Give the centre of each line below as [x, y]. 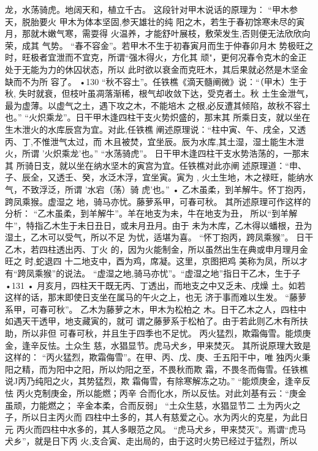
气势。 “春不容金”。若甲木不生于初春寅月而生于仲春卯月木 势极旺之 [178, 45]
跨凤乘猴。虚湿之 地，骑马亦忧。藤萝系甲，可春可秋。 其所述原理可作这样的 [158, 201]
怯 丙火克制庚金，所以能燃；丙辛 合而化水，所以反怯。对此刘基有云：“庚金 [156, 393]
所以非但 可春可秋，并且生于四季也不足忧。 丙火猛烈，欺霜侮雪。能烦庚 [166, 333]
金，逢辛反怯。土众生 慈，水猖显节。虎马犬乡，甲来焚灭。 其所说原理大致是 [158, 345]
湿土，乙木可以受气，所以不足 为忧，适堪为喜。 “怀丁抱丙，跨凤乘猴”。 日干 [159, 237]
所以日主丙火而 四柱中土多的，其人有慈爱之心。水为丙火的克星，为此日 [165, 417]
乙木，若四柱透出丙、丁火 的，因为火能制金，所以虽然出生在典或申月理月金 [157, 249]
